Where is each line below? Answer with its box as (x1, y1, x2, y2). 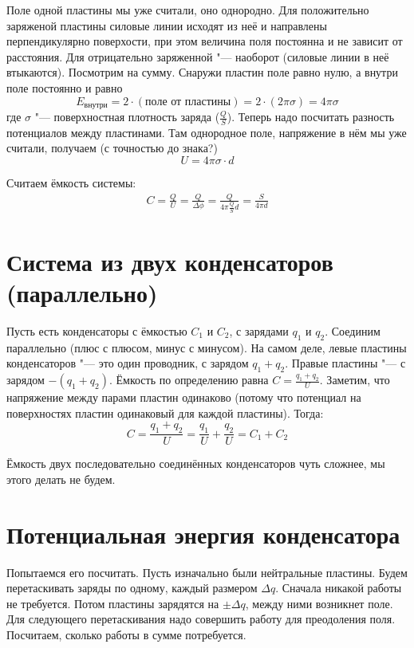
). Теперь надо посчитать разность (227, 108, 395, 125)
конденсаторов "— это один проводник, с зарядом (6, 355, 249, 371)
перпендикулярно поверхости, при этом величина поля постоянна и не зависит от (6, 33, 403, 49)
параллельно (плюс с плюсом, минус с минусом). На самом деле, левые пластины (6, 339, 407, 355)
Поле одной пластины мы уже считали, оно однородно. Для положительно (6, 2, 369, 18)
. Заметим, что (319, 371, 390, 388)
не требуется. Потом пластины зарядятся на (6, 595, 219, 611)
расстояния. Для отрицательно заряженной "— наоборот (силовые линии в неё (6, 48, 389, 65)
